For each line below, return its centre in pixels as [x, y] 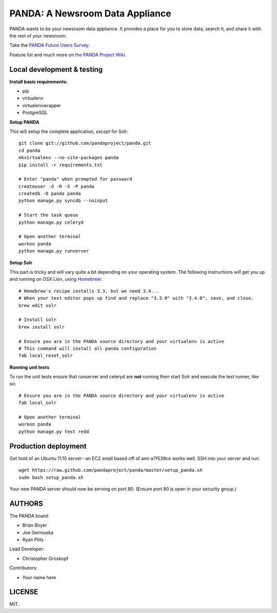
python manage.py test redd [54, 432]
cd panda [29, 150]
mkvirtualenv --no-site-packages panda [69, 158]
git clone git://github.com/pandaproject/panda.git [85, 143]
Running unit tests [29, 367]
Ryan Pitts [33, 540]
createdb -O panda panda [50, 194]
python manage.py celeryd [51, 222]
